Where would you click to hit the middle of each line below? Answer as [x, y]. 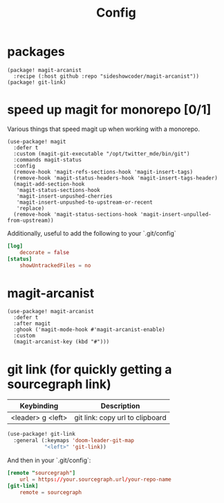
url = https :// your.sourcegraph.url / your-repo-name [95, 479]
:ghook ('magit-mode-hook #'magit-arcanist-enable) [90, 330]
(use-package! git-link [41, 434]
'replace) [30, 208]
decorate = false [45, 252]
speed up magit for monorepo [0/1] [109, 110]
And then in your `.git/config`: [49, 460]
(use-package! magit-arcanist [51, 312]
